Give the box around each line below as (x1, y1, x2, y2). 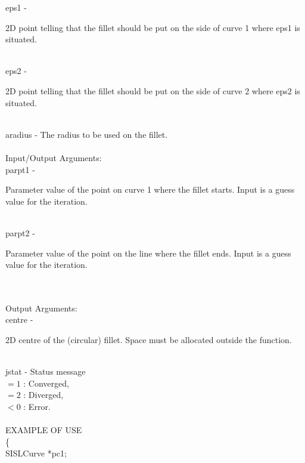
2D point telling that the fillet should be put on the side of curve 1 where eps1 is (5, 21, 300, 33)
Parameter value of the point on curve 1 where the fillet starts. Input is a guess (5, 183, 295, 196)
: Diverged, (23, 388, 64, 401)
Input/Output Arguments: (5, 151, 102, 163)
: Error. (23, 400, 51, 413)
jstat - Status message (5, 365, 86, 378)
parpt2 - (5, 226, 35, 239)
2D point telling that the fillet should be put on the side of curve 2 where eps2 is (5, 84, 300, 97)
